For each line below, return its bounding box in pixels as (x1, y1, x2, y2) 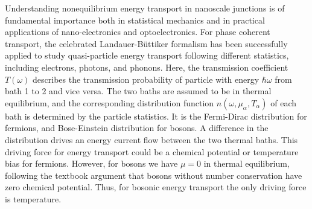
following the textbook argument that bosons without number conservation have (5, 169, 302, 181)
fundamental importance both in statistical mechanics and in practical (5, 13, 265, 26)
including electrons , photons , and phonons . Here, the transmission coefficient (5, 60, 288, 73)
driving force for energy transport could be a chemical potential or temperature (5, 145, 299, 158)
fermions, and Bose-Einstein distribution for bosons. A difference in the (5, 121, 269, 134)
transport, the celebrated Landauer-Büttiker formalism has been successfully (5, 37, 288, 50)
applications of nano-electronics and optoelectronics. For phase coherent (5, 25, 270, 38)
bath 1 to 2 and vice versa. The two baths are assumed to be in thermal (5, 85, 272, 97)
